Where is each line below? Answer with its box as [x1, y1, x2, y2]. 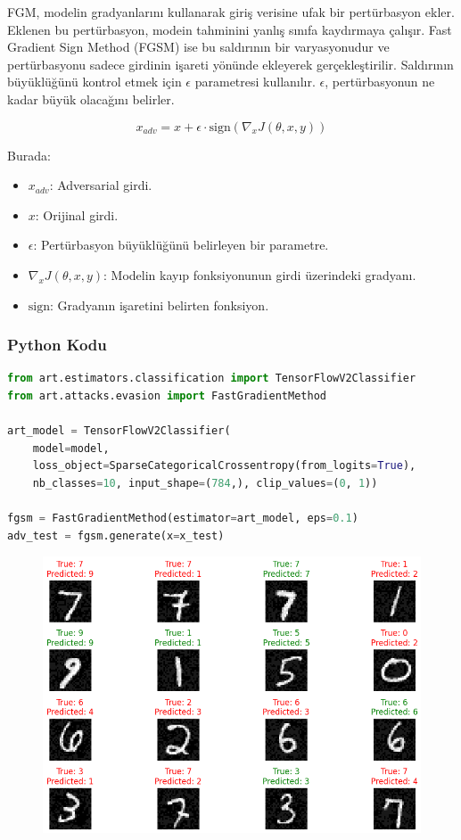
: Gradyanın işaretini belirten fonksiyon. [50, 295, 269, 314]
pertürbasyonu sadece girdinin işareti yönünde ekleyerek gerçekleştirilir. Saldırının [7, 54, 454, 73]
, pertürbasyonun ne [325, 72, 435, 91]
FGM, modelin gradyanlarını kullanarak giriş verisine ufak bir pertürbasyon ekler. [7, 3, 455, 21]
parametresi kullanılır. [194, 72, 316, 91]
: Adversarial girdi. [49, 176, 152, 194]
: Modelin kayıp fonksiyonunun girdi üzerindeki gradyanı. [103, 265, 416, 284]
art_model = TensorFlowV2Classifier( [7, 424, 231, 438]
